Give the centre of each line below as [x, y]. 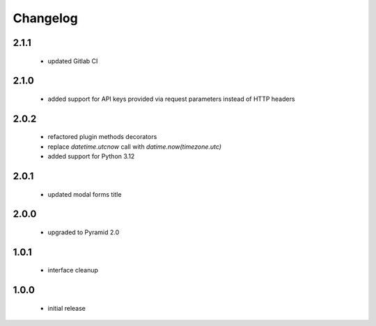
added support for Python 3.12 [91, 156]
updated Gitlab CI [73, 61]
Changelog [45, 18]
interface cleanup [73, 270]
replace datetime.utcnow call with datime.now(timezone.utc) [135, 147]
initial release [67, 308]
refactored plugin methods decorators [102, 137]
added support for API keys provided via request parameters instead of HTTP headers [171, 99]
